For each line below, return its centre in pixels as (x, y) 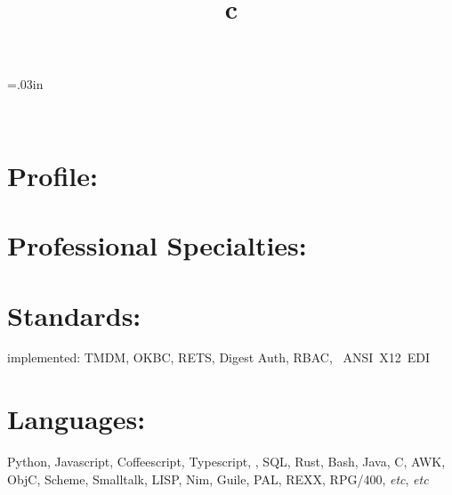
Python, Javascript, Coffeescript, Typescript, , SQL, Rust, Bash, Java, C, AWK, (226, 462)
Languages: (77, 419)
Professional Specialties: (157, 245)
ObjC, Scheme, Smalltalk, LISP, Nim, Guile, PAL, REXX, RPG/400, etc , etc (218, 479)
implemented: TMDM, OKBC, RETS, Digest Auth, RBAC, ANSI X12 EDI (219, 357)
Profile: (52, 175)
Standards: (74, 315)
